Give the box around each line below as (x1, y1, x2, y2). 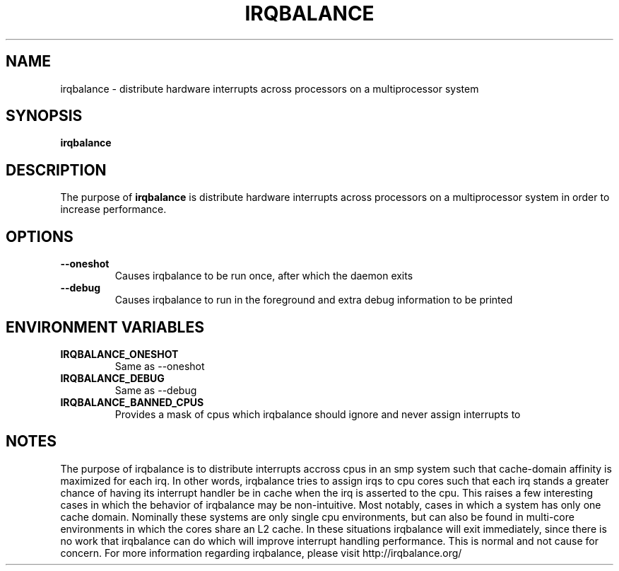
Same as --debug (114, 383, 197, 396)
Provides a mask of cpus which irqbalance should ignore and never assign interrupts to (114, 408, 521, 420)
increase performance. (60, 203, 167, 216)
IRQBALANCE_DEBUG (60, 371, 165, 384)
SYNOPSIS (6, 107, 83, 125)
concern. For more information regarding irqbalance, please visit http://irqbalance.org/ (60, 546, 462, 559)
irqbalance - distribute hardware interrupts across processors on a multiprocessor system (60, 82, 479, 95)
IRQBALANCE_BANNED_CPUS (60, 396, 204, 408)
